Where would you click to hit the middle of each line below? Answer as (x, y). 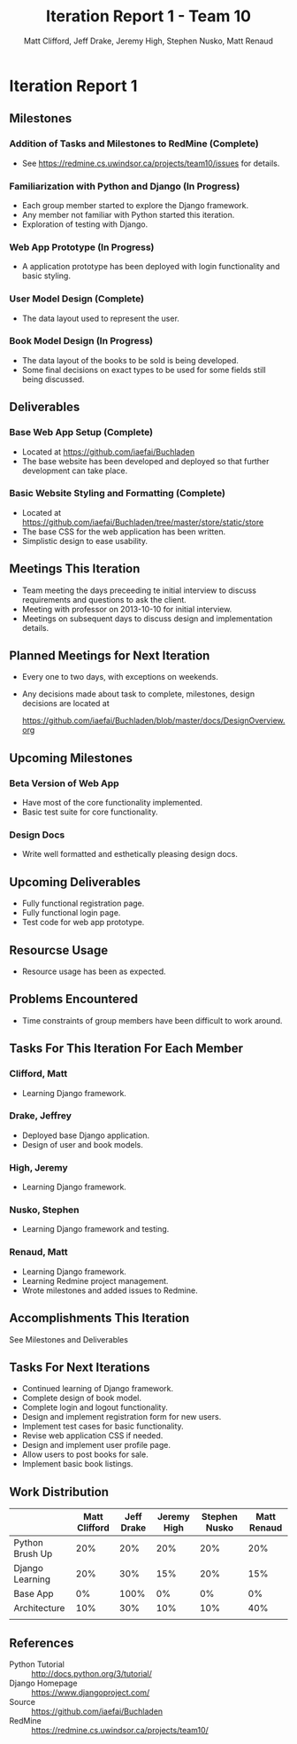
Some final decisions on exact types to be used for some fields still (144, 370)
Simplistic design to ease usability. (85, 541)
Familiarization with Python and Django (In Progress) (125, 186)
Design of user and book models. (83, 1144)
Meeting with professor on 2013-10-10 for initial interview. (127, 609)
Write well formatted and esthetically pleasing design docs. (130, 854)
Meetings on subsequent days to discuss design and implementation (147, 619)
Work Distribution (59, 1492)
